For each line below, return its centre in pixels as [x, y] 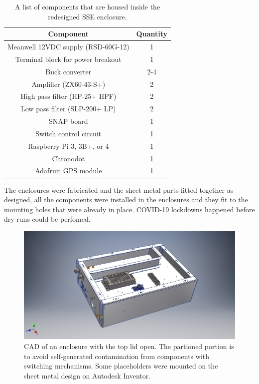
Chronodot [68, 158]
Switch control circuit [68, 133]
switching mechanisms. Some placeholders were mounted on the [121, 366]
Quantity [152, 34]
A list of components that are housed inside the [87, 6]
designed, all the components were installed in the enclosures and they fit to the [126, 199]
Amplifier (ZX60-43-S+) [68, 84]
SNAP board [68, 121]
